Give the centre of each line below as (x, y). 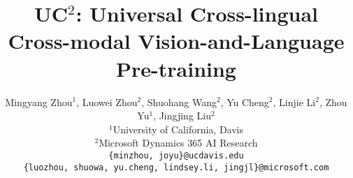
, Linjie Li (294, 102)
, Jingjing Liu (182, 116)
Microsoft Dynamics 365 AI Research (178, 143)
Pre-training (176, 68)
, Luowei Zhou (107, 102)
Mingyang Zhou (39, 102)
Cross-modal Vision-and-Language (176, 41)
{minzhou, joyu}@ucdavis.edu (176, 155)
